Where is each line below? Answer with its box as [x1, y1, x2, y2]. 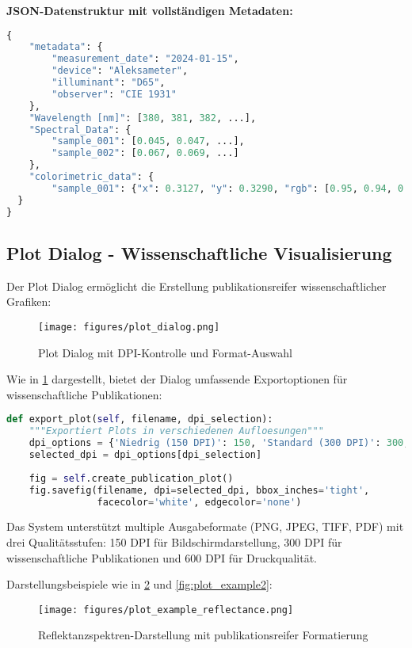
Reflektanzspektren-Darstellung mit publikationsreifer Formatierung [38, 627, 368, 643]
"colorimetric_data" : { [29, 171, 154, 183]
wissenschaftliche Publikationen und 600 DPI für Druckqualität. [6, 549, 317, 566]
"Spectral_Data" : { [29, 124, 132, 135]
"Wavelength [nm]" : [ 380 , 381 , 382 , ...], [29, 112, 257, 124]
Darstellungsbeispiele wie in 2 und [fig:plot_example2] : [6, 576, 273, 593]
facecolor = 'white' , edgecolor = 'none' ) [97, 496, 302, 508]
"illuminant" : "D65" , [51, 77, 166, 89]
